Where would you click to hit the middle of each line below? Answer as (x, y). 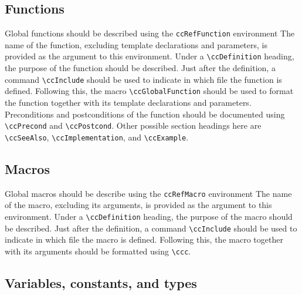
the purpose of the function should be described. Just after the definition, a (140, 68)
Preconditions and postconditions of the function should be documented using (145, 114)
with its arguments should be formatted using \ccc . (98, 251)
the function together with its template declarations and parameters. (128, 103)
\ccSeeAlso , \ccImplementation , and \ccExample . (97, 137)
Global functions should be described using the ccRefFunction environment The (150, 33)
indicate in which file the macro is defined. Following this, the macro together (144, 239)
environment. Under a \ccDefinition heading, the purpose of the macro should (149, 216)
